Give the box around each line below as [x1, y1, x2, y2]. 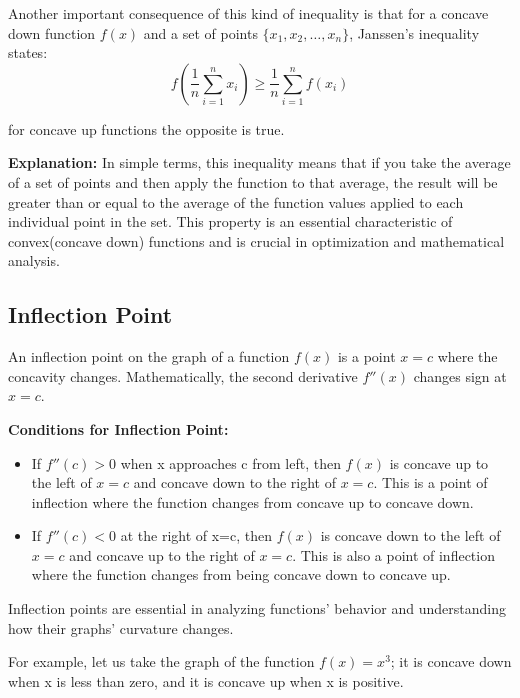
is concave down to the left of [320, 525, 501, 546]
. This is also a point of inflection [292, 544, 495, 565]
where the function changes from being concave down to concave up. [31, 564, 451, 585]
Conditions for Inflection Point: [8, 418, 229, 439]
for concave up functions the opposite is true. [8, 118, 285, 139]
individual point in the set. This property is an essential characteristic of [8, 211, 453, 232]
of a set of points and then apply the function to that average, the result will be [8, 171, 498, 192]
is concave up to [389, 452, 489, 473]
